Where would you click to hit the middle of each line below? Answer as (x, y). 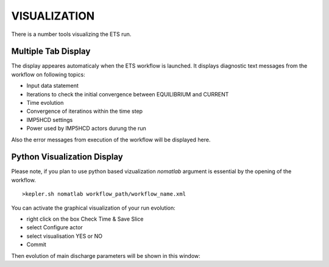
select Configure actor (55, 227)
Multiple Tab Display (51, 52)
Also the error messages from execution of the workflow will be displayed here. (111, 140)
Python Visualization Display (67, 157)
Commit (37, 244)
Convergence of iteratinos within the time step (85, 111)
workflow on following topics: (48, 74)
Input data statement (53, 86)
